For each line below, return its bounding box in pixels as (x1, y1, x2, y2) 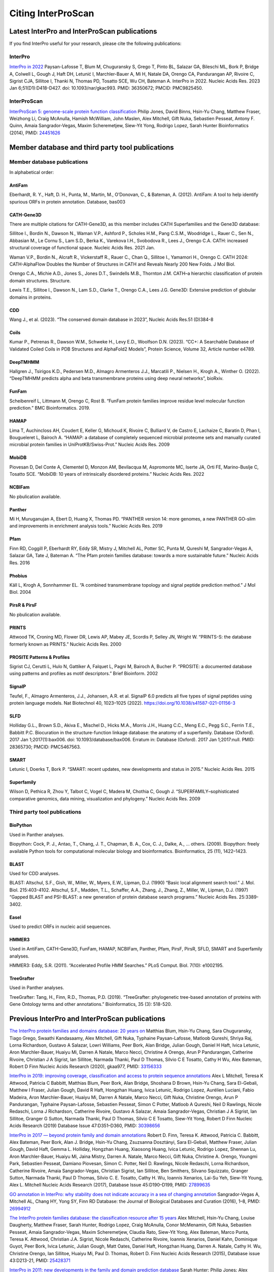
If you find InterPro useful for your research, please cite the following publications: (9, 41, 182, 47)
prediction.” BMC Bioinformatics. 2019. (9, 405, 90, 411)
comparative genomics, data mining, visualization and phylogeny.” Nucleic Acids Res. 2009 (9, 795, 200, 801)
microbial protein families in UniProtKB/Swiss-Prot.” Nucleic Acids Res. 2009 (9, 442, 170, 448)
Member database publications (9, 158, 88, 165)
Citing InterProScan (9, 8, 94, 19)
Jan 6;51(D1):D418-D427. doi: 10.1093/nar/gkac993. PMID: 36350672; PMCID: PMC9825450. (9, 85, 203, 91)
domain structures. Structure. (9, 277, 71, 283)
